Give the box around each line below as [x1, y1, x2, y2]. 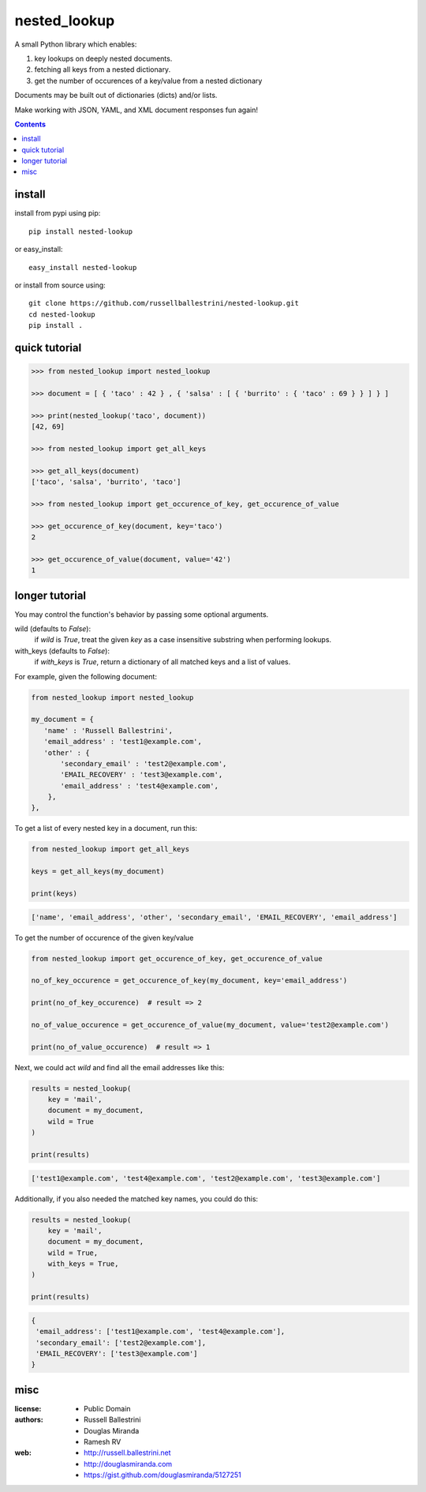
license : [14, 1404, 42, 1413]
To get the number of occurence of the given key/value [14, 933, 194, 942]
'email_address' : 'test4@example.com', [60, 781, 219, 790]
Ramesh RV [84, 1438, 121, 1447]
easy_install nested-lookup [28, 263, 137, 272]
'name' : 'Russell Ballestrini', [43, 726, 174, 735]
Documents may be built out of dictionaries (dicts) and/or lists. [14, 91, 218, 100]
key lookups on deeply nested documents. [34, 54, 173, 63]
